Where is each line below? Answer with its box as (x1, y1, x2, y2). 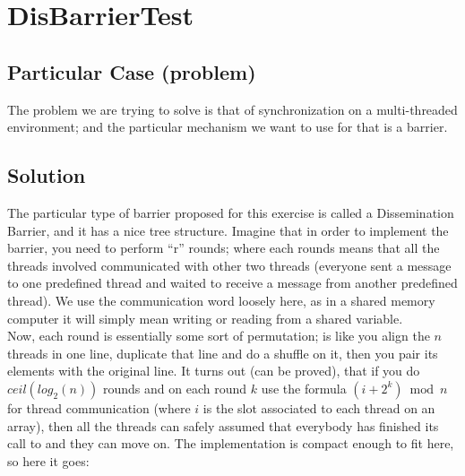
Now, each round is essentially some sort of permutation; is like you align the (7, 326, 430, 345)
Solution (7, 161, 86, 189)
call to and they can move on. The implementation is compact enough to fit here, (7, 434, 454, 453)
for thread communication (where (7, 398, 191, 417)
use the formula (261, 378, 347, 397)
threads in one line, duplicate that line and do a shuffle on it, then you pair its (7, 343, 438, 362)
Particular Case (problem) (7, 57, 256, 85)
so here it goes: (7, 451, 90, 470)
